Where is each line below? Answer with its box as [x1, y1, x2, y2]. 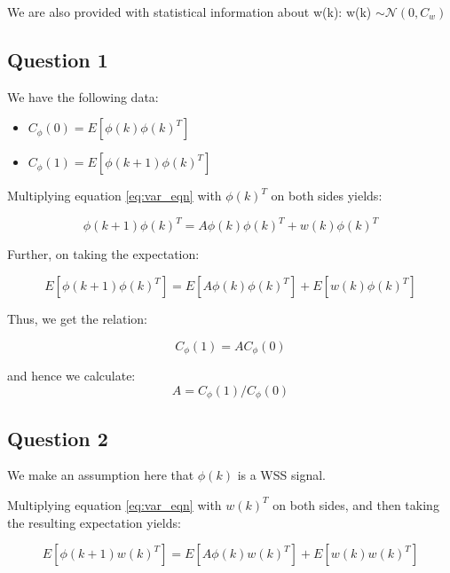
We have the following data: [7, 87, 159, 106]
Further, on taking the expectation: [7, 245, 200, 263]
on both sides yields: [271, 186, 383, 205]
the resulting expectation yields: [7, 513, 181, 531]
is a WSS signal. [237, 466, 326, 484]
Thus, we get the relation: [7, 310, 147, 328]
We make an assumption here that [7, 466, 194, 484]
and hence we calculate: [7, 366, 136, 385]
